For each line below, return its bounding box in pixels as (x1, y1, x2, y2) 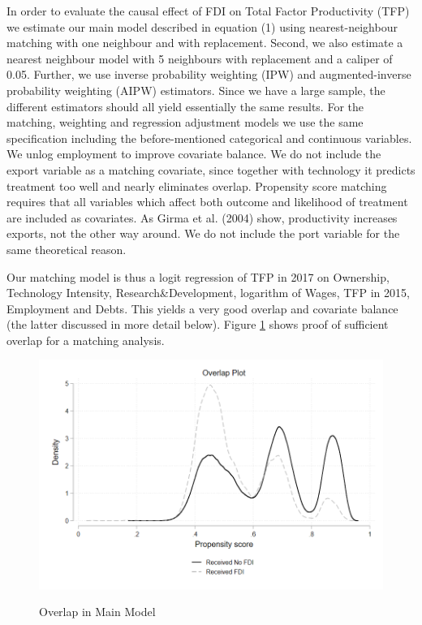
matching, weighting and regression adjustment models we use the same (6, 114, 364, 131)
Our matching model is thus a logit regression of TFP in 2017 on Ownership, (6, 268, 390, 285)
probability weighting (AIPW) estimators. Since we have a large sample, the (6, 81, 385, 98)
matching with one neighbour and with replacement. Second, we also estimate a (6, 34, 403, 51)
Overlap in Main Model (39, 603, 156, 620)
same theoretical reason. (6, 240, 127, 257)
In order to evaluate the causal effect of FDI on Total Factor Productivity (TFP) (6, 2, 410, 19)
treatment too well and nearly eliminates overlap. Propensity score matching (6, 177, 387, 194)
